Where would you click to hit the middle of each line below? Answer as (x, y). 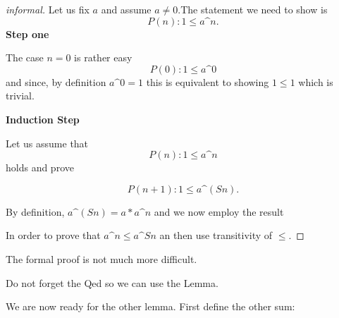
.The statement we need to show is (253, 9)
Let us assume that (47, 143)
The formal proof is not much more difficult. (101, 258)
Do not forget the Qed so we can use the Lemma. (112, 282)
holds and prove (40, 167)
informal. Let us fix (48, 9)
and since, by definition (56, 81)
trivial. (20, 96)
